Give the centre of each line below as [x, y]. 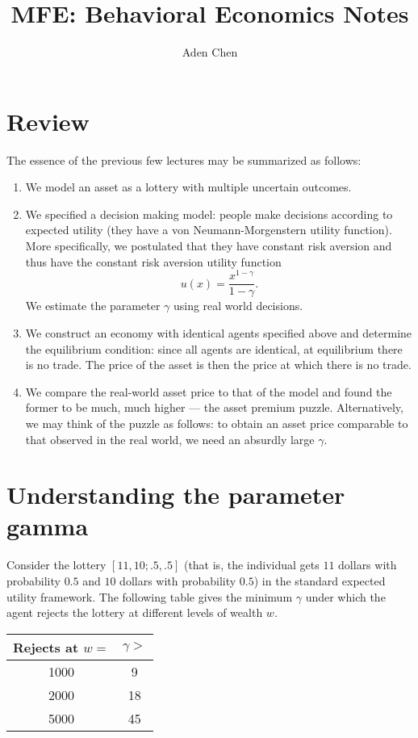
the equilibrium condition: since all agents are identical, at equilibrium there [214, 348]
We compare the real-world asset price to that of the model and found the [209, 391]
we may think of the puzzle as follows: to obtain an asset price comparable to [217, 423]
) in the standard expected [320, 581]
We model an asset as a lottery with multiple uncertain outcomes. [188, 187]
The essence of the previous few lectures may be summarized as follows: [184, 159]
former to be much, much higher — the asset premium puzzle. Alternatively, [214, 407]
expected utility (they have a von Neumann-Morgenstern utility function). [209, 230]
